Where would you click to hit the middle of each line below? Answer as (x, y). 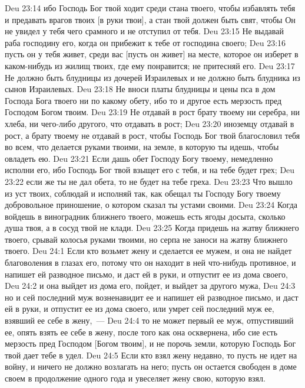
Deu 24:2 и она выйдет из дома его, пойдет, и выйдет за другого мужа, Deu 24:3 (150, 286)
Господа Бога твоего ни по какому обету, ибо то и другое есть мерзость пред (143, 100)
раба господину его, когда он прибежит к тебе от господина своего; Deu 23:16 (145, 42)
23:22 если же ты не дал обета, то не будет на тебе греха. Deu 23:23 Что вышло (149, 181)
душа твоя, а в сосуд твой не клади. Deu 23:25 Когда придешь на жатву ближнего (152, 228)
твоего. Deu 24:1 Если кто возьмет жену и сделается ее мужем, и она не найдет (148, 251)
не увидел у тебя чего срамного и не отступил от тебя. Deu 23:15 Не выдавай (144, 31)
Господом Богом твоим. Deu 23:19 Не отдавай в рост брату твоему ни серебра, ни (152, 112)
